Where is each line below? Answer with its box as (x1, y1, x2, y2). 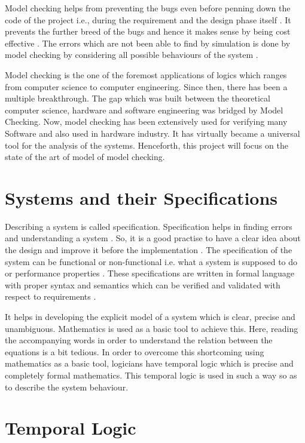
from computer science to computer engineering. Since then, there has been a (5, 80, 288, 93)
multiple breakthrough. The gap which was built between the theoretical (5, 92, 270, 104)
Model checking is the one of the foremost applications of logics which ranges (5, 68, 287, 81)
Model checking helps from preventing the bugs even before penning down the (5, 2, 291, 14)
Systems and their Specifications (5, 185, 278, 210)
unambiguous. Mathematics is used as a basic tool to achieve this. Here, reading (5, 322, 298, 334)
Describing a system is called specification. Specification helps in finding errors (5, 220, 292, 232)
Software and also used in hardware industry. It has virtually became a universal (5, 127, 300, 139)
